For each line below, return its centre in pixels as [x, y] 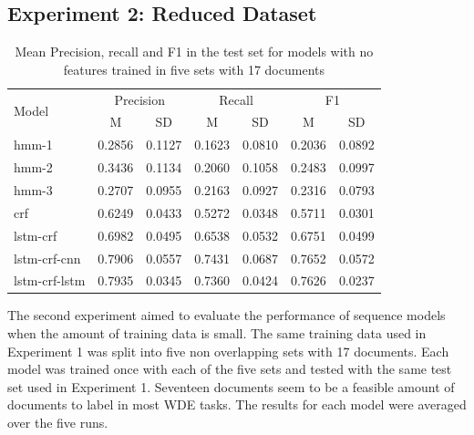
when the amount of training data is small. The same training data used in [217, 333]
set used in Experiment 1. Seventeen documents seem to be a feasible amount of [231, 386]
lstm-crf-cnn [47, 258]
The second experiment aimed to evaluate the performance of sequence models [227, 315]
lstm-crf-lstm [50, 280]
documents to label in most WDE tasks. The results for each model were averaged [237, 404]
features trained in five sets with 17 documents [194, 69]
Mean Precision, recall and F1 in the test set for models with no [194, 52]
